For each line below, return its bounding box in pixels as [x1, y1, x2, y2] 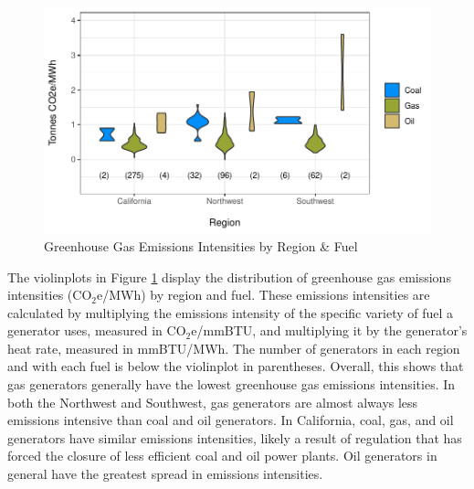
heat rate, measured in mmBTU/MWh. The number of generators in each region [7, 338, 460, 357]
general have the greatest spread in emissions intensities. [7, 464, 323, 484]
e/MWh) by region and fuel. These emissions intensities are [97, 285, 430, 304]
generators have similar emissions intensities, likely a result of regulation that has [7, 428, 462, 447]
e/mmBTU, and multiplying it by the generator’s [191, 321, 468, 340]
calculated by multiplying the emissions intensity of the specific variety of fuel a [7, 303, 454, 322]
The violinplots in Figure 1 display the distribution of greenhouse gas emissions [7, 267, 451, 286]
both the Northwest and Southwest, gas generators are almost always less [7, 392, 418, 411]
